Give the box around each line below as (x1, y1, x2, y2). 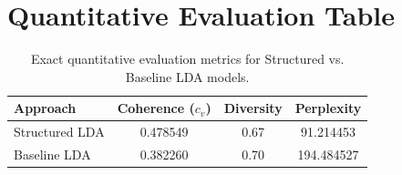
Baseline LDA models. (125, 67, 250, 86)
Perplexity (294, 98, 362, 118)
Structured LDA (14, 122, 105, 141)
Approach (14, 98, 77, 118)
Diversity (223, 98, 283, 118)
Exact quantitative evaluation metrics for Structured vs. (30, 49, 345, 68)
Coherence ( (117, 98, 195, 118)
